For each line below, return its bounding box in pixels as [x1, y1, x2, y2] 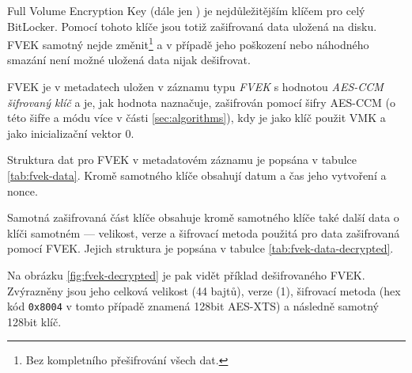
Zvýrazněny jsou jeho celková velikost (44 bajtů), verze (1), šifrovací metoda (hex [7, 282, 401, 299]
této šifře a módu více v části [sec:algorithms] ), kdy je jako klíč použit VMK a [7, 109, 386, 126]
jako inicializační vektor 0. [7, 124, 134, 141]
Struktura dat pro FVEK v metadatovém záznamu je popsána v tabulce [7, 151, 357, 168]
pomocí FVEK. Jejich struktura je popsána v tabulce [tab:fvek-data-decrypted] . [7, 240, 394, 257]
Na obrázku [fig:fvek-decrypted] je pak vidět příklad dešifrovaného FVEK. [7, 266, 365, 283]
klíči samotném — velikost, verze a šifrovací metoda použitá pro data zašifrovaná [7, 224, 400, 241]
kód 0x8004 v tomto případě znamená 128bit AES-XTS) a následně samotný [7, 298, 379, 314]
